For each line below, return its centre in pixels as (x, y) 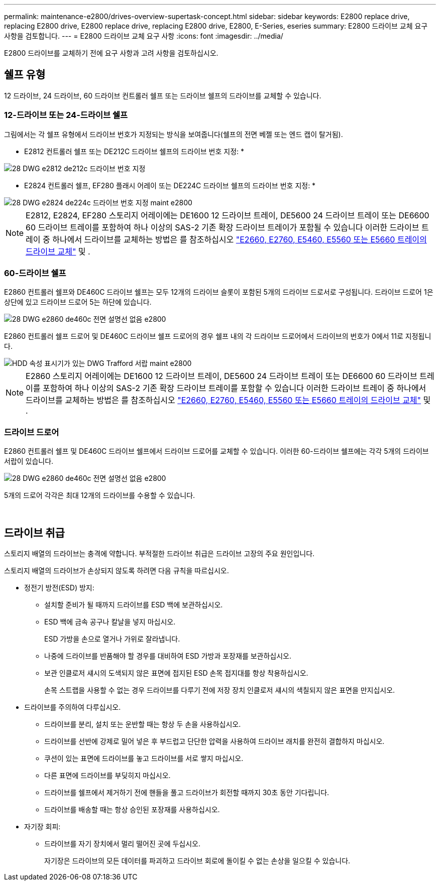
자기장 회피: (42, 826)
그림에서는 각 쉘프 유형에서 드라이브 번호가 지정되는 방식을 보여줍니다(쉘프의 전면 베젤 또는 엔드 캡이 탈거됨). (174, 134)
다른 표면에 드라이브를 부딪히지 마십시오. (107, 775)
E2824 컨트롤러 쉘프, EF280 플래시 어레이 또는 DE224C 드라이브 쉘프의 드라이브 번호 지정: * (170, 185)
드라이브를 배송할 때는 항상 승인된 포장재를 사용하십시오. (132, 809)
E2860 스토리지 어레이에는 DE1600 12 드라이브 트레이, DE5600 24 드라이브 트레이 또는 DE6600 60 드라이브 (222, 376)
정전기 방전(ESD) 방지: (59, 587)
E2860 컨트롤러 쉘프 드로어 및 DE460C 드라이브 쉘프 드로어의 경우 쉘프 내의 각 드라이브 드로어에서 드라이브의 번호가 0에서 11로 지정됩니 (218, 336)
